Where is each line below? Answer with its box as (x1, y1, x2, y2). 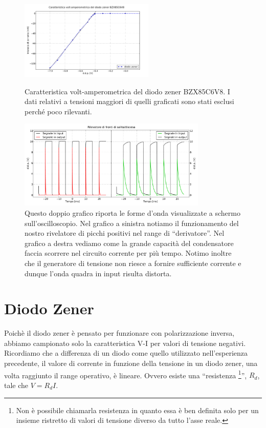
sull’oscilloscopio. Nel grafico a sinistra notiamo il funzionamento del (25, 217, 239, 228)
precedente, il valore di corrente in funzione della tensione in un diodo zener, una (4, 358, 258, 369)
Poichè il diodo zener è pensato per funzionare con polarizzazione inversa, (4, 328, 235, 338)
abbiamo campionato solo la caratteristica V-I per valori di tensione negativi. (4, 337, 246, 348)
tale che (4, 379, 29, 390)
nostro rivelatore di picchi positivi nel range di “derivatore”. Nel (25, 228, 225, 238)
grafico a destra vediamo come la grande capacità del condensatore (25, 237, 234, 248)
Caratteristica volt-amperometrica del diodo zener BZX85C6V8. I (25, 86, 230, 96)
